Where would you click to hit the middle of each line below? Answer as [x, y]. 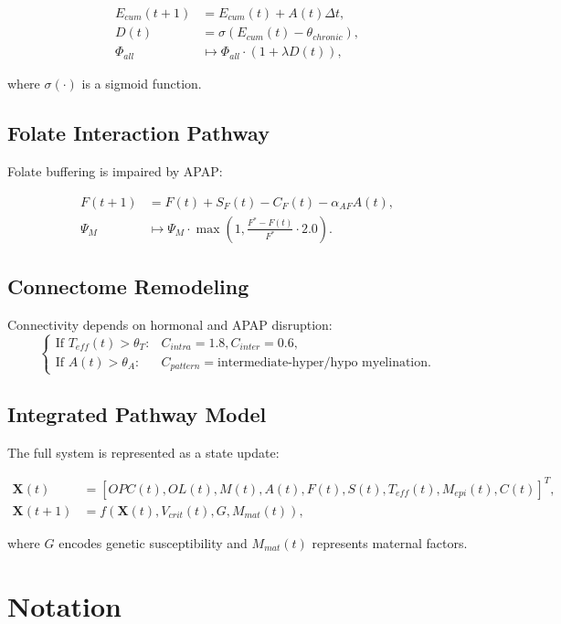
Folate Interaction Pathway [138, 133]
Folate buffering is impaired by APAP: [115, 170]
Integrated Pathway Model [137, 413]
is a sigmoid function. [142, 84]
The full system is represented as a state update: [143, 452]
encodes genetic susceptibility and [153, 542]
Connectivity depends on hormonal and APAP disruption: [170, 324]
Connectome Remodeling [128, 286]
